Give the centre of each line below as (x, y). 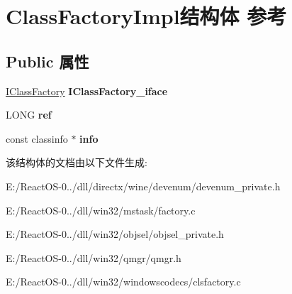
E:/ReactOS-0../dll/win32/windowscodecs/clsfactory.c (123, 282)
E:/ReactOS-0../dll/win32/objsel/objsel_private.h (115, 234)
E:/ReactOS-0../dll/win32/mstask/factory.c (101, 210)
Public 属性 (47, 61)
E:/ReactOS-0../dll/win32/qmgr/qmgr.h (94, 257)
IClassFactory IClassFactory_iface (87, 91)
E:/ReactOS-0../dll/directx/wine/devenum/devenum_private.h (143, 186)
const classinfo (37, 138)
